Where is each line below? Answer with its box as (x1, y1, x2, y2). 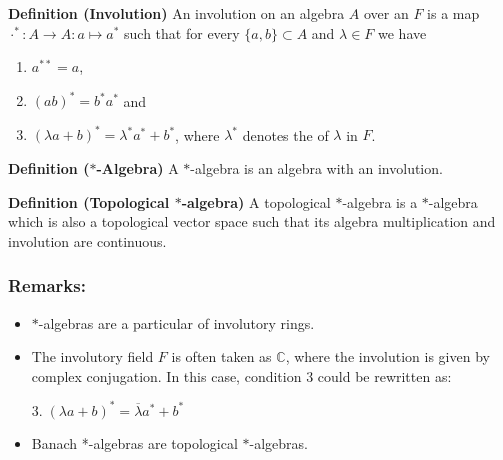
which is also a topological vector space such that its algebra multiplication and (8, 211, 496, 232)
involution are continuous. (8, 230, 167, 251)
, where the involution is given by (285, 346, 490, 367)
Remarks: (8, 273, 86, 298)
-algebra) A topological (181, 191, 331, 212)
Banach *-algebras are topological (31, 433, 238, 454)
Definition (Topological (8, 191, 170, 212)
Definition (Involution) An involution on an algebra (8, 3, 345, 23)
